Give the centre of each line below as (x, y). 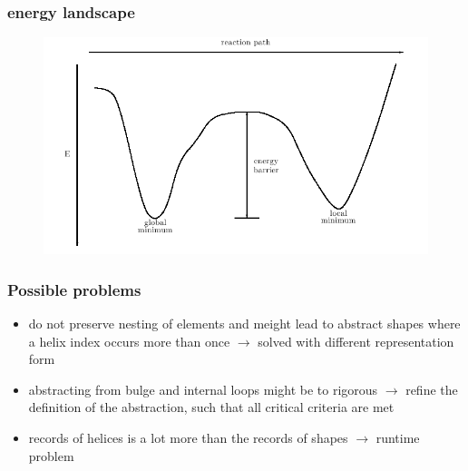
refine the (432, 389)
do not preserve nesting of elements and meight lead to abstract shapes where (244, 324)
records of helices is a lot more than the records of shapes (188, 438)
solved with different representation (356, 341)
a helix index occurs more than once (129, 341)
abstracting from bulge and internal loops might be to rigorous (203, 389)
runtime (398, 438)
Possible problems (74, 289)
